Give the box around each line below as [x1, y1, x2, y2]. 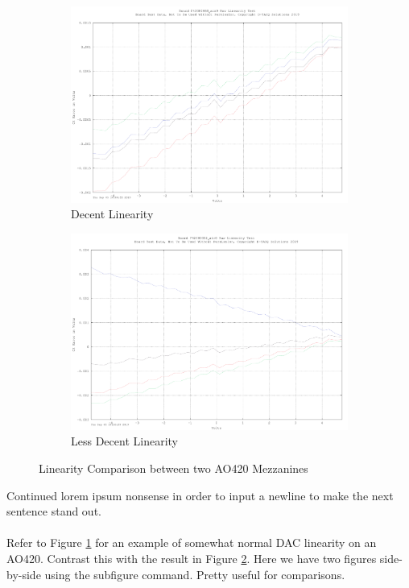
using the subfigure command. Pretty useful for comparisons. [44, 565, 345, 582]
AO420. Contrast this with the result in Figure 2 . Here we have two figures [6, 549, 377, 566]
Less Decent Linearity [71, 433, 178, 449]
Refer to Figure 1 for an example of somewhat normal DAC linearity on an [6, 534, 377, 551]
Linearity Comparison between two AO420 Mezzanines [39, 459, 308, 476]
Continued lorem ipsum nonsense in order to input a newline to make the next [6, 487, 394, 503]
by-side [6, 565, 41, 582]
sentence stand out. [6, 503, 101, 520]
